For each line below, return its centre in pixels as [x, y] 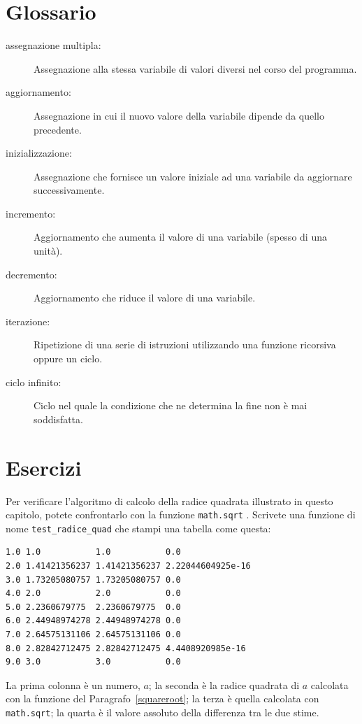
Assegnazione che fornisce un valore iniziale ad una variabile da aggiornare [193, 176]
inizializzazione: [39, 153]
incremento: [31, 213]
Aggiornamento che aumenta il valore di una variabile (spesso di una [180, 237]
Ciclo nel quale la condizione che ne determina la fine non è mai [171, 405]
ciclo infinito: [34, 382]
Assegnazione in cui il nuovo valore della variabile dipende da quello [179, 115]
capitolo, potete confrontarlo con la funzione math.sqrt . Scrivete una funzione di [181, 514]
